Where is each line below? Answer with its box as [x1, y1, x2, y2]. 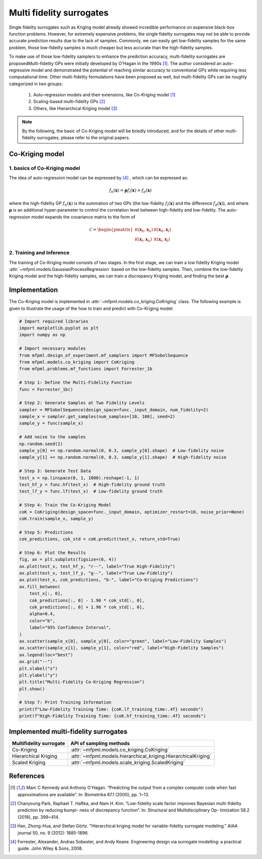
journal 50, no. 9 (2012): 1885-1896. [17, 830, 89, 836]
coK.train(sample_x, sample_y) [19, 516, 94, 521]
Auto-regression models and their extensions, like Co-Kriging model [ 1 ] [33, 92, 176, 98]
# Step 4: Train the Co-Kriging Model [19, 502, 112, 508]
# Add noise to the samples [19, 434, 86, 440]
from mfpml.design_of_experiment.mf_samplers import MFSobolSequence [19, 353, 188, 358]
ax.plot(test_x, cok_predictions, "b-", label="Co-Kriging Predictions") [19, 577, 198, 583]
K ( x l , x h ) [134, 236, 152, 243]
